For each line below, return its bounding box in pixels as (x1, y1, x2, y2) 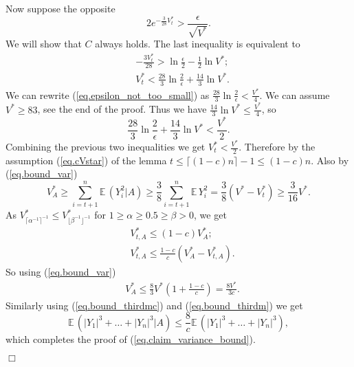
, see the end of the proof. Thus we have (37, 102, 207, 116)
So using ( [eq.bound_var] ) (5, 264, 116, 278)
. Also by (311, 153, 349, 167)
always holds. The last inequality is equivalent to (95, 36, 300, 51)
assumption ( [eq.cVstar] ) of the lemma (5, 153, 167, 167)
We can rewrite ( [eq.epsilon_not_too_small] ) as (5, 87, 210, 102)
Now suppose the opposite (5, 1, 115, 15)
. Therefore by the (239, 140, 316, 153)
